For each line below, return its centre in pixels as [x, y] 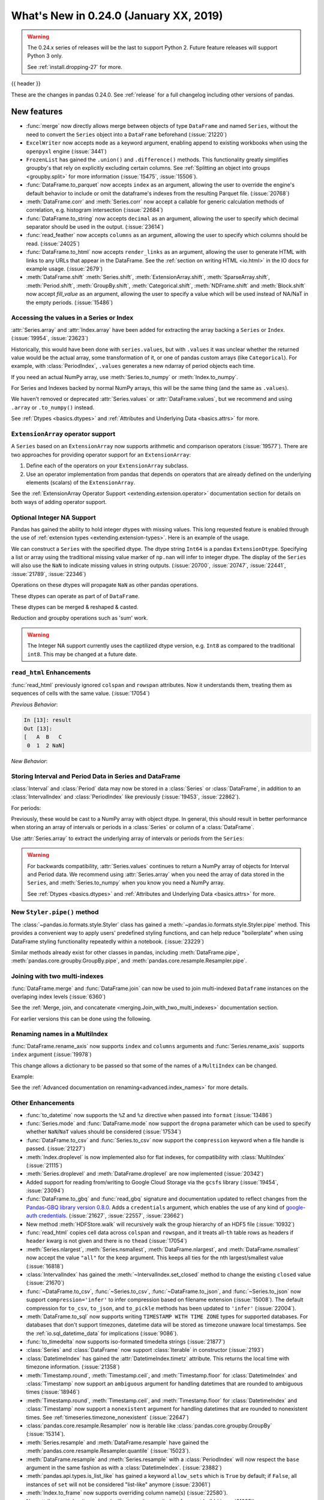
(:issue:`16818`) [45, 1266]
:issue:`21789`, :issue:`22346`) [49, 574]
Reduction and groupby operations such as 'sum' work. [79, 618]
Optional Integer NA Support [53, 517]
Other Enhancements [43, 1103]
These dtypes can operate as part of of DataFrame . [76, 596]
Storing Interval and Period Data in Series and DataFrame [96, 776]
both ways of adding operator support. [59, 502]
